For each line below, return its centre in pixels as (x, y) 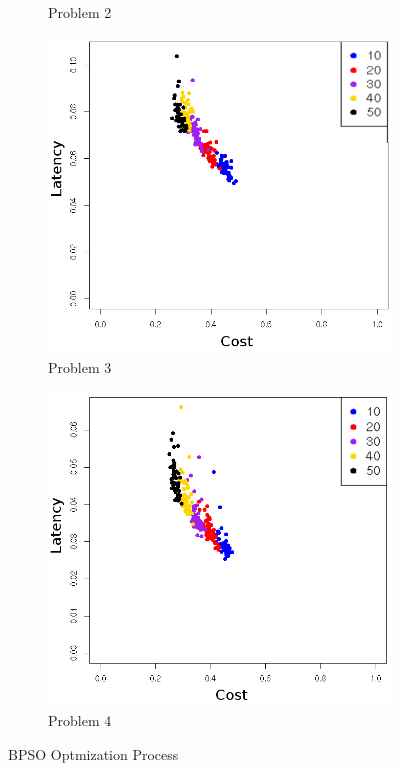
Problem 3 (80, 367)
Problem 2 (80, 12)
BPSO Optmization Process (93, 754)
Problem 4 (80, 720)
